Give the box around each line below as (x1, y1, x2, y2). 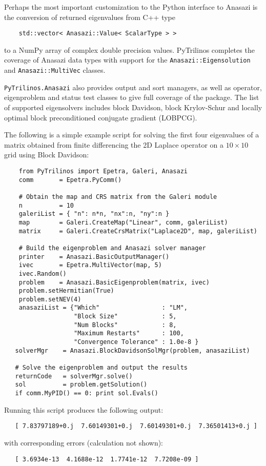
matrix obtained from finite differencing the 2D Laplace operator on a (4, 139, 223, 150)
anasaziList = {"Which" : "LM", (18, 304, 188, 312)
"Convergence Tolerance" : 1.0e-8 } (74, 338, 199, 346)
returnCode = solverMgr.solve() (15, 372, 133, 380)
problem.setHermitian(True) (18, 287, 114, 295)
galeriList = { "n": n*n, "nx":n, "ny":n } (18, 210, 170, 218)
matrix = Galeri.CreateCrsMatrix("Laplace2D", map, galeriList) (18, 227, 257, 235)
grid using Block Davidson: (4, 149, 89, 160)
